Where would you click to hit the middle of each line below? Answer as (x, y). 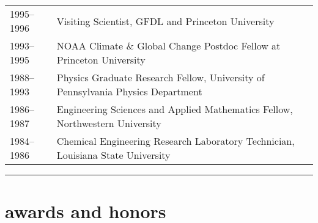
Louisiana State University (113, 155)
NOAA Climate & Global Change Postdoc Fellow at (168, 46)
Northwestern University (109, 123)
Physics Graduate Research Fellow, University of (161, 77)
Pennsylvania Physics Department (129, 91)
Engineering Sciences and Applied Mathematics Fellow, (175, 109)
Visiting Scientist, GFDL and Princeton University (165, 21)
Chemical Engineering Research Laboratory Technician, (176, 141)
